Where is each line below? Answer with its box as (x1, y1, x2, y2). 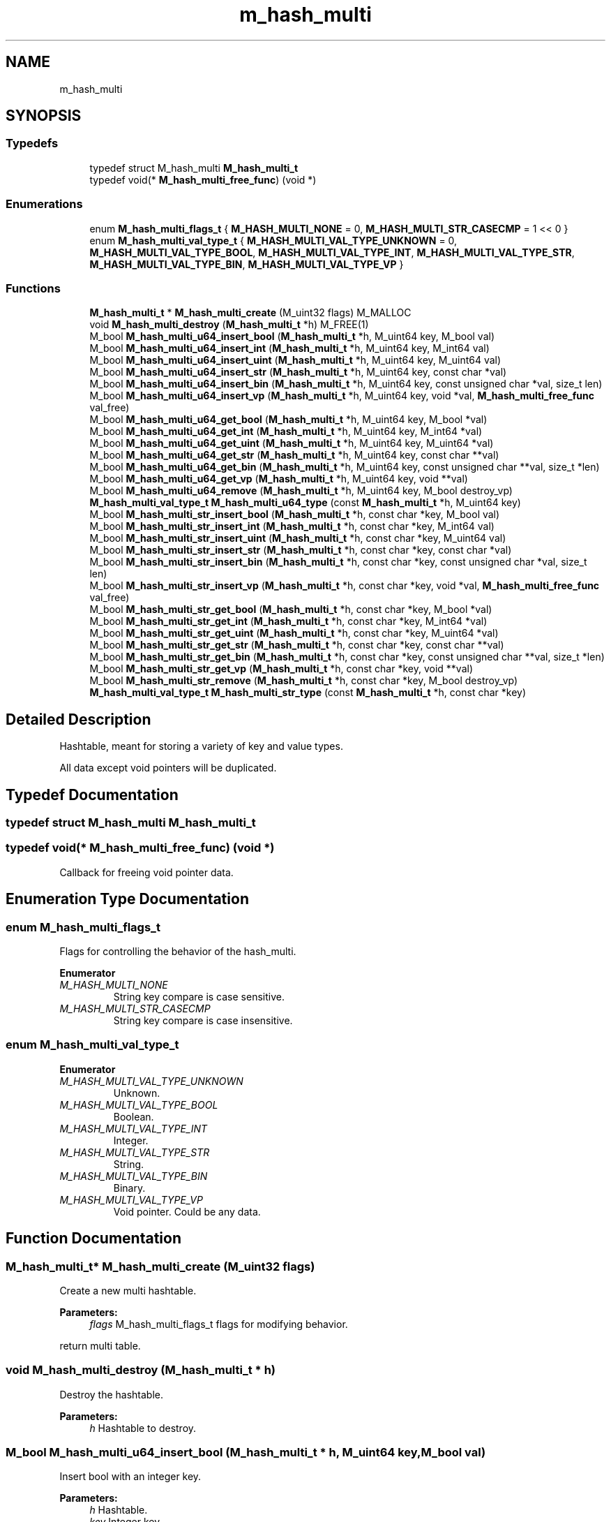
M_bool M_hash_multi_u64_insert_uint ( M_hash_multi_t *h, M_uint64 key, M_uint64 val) (89, 354, 501, 367)
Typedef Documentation (6, 785, 179, 804)
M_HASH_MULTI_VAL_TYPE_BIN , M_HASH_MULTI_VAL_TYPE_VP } (89, 258, 404, 270)
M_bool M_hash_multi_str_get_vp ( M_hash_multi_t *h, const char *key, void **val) (89, 663, 473, 675)
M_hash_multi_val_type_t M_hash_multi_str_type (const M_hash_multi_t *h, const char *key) (89, 686, 527, 699)
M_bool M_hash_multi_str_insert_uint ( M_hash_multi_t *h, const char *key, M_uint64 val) (89, 532, 506, 545)
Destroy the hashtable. (59, 1388, 164, 1401)
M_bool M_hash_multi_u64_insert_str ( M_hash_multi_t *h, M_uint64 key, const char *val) (89, 366, 507, 378)
